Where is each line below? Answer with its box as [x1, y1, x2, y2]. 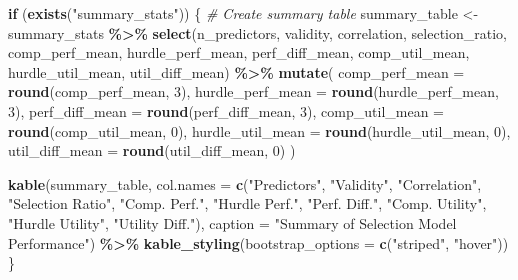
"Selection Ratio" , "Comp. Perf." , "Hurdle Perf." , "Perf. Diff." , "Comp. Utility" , [8, 193, 487, 214]
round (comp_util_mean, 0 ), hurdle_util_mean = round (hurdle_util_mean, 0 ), [8, 120, 511, 141]
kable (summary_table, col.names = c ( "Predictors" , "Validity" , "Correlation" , [8, 173, 482, 194]
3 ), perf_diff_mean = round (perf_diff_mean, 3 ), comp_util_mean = [8, 100, 444, 121]
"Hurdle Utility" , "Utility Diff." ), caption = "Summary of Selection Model [8, 212, 457, 233]
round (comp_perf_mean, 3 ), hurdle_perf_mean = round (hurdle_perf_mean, [8, 81, 499, 102]
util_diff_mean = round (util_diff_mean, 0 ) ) [8, 140, 296, 161]
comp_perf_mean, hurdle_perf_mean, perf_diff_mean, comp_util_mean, [8, 42, 470, 63]
